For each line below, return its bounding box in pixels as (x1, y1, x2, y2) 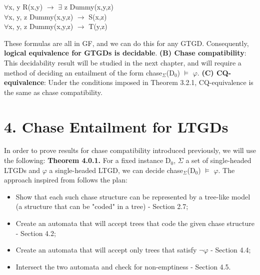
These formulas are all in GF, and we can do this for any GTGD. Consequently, (4, 37, 249, 48)
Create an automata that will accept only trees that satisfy (15, 244, 197, 255)
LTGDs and (4, 164, 40, 175)
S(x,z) (88, 11, 107, 21)
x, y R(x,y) (8, 1, 43, 11)
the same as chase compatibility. (4, 86, 102, 97)
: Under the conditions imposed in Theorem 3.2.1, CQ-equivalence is (44, 77, 253, 87)
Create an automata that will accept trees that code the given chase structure (15, 218, 254, 228)
